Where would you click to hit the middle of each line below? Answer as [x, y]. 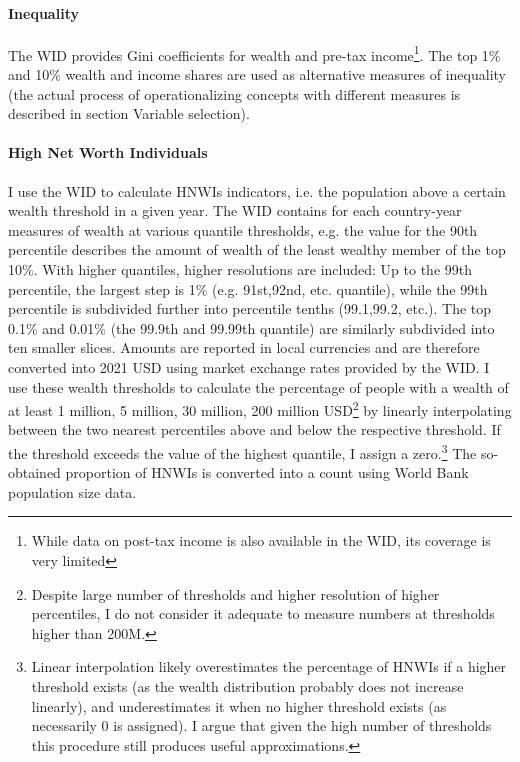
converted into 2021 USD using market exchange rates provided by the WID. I [249, 366]
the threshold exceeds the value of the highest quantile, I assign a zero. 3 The [242, 451]
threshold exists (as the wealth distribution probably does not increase [247, 686]
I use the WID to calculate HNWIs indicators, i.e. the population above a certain [257, 190]
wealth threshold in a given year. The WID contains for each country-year [235, 210]
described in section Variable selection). [129, 113]
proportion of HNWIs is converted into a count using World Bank [267, 472]
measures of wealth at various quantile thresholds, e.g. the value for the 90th [243, 229]
